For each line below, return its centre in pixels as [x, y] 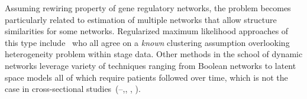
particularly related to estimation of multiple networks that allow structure [141, 19]
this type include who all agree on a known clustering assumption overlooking [147, 42]
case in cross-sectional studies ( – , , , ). [73, 89]
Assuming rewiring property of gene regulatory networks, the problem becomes [148, 8]
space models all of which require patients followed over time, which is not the [146, 77]
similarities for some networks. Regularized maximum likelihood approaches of [147, 31]
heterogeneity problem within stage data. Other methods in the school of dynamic [154, 54]
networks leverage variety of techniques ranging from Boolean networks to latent [151, 65]
